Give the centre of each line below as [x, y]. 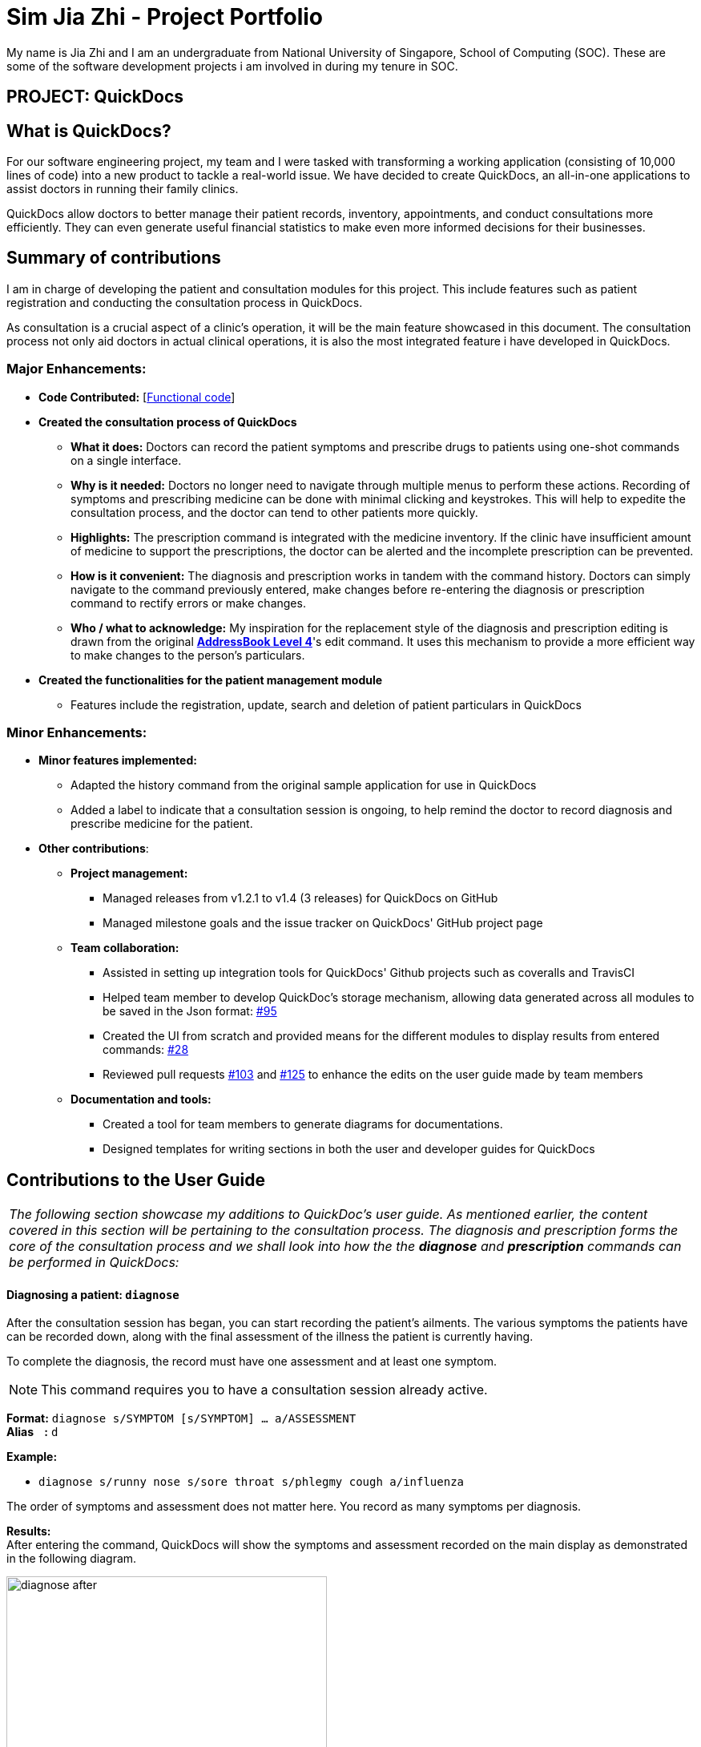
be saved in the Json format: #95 [190, 1011]
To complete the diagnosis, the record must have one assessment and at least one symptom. [252, 1362]
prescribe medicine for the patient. [162, 824]
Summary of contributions [114, 258]
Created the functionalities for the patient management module [211, 680]
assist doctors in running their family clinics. [123, 189]
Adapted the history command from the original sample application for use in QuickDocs [304, 785]
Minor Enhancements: [77, 732]
